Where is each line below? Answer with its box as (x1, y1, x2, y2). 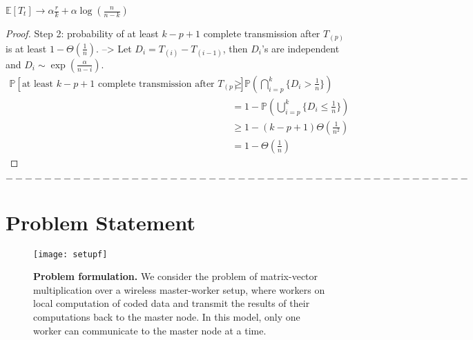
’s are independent (261, 41, 340, 55)
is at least (6, 41, 47, 55)
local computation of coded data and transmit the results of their (33, 296, 310, 310)
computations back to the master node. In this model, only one (33, 309, 300, 323)
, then (222, 41, 248, 55)
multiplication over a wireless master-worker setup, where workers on (33, 282, 325, 297)
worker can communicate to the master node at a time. (33, 323, 267, 337)
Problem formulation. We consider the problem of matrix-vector (33, 269, 318, 283)
